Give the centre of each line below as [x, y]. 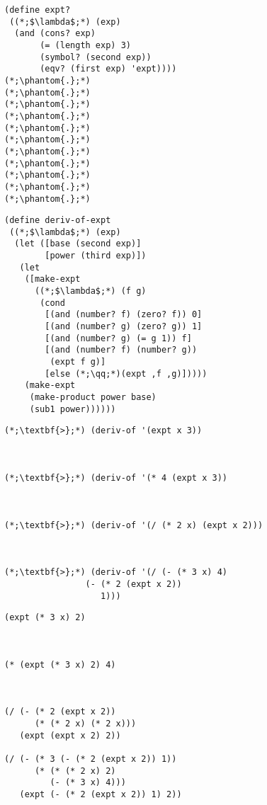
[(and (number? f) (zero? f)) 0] [124, 315]
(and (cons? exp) [55, 34]
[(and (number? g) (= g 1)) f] [118, 338]
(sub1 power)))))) [73, 409]
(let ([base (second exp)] [78, 244]
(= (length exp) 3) [85, 45]
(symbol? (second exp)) [96, 57]
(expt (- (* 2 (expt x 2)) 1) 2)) [101, 794]
